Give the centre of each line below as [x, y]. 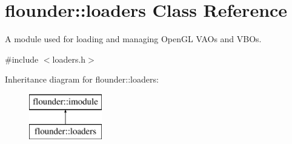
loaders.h [69, 59]
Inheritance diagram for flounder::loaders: [82, 79]
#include [22, 59]
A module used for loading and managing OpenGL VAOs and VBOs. [133, 39]
